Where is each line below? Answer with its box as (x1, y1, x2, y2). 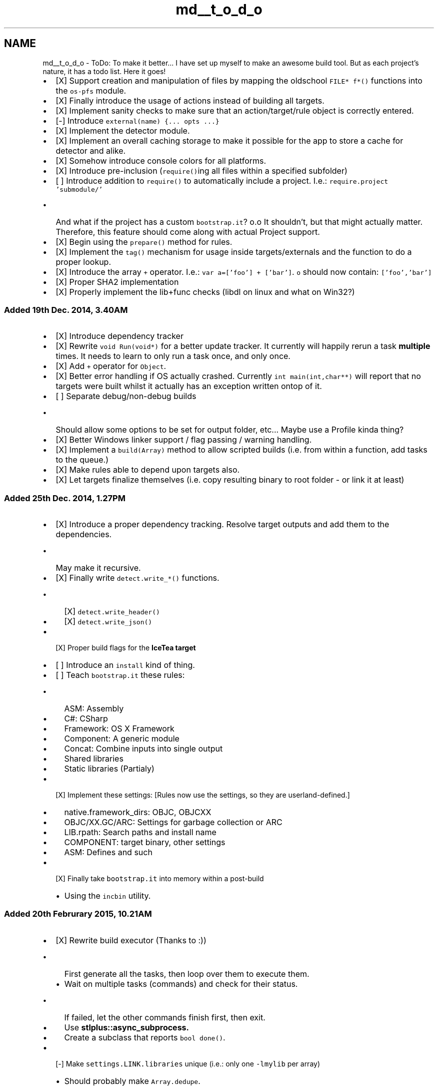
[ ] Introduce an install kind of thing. (55, 660, 195, 670)
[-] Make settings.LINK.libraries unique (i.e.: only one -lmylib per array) (55, 1059, 320, 1068)
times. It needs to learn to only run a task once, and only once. (55, 351, 290, 361)
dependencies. (55, 529, 112, 540)
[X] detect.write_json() (64, 616, 152, 627)
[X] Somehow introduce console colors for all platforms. (55, 155, 266, 166)
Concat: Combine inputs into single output (64, 744, 223, 754)
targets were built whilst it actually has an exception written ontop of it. (55, 381, 322, 392)
